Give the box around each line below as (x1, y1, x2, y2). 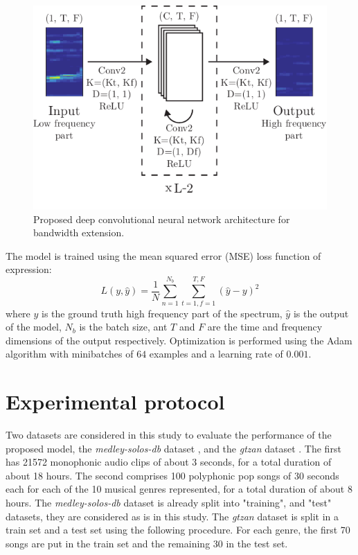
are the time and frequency (207, 319, 323, 334)
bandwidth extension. (33, 225, 125, 240)
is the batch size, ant (79, 319, 168, 334)
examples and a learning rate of (149, 346, 283, 361)
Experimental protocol (6, 387, 225, 416)
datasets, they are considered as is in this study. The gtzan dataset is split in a (6, 509, 339, 523)
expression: (6, 262, 52, 276)
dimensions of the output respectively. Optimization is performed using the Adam (6, 333, 352, 347)
